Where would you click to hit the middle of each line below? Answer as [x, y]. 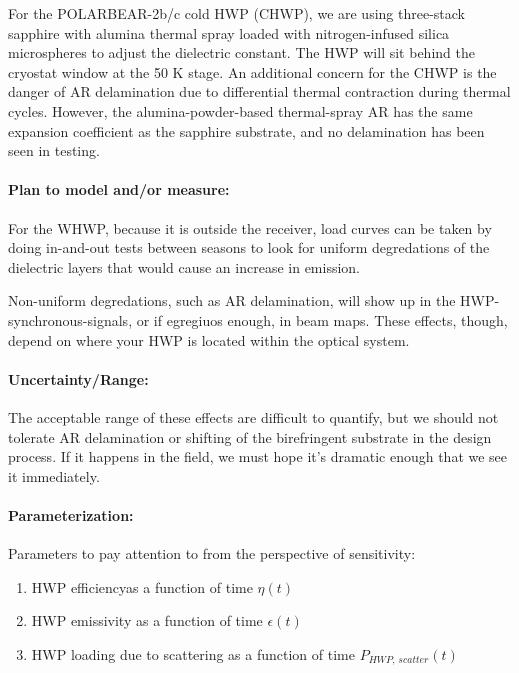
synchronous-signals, [70, 319]
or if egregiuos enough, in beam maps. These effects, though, [322, 319]
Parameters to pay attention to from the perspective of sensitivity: [212, 553]
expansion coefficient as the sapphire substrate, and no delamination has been [246, 130]
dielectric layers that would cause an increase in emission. [184, 266]
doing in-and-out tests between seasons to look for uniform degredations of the [249, 247]
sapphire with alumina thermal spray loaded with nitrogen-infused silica [229, 32]
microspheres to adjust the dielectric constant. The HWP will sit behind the [241, 52]
